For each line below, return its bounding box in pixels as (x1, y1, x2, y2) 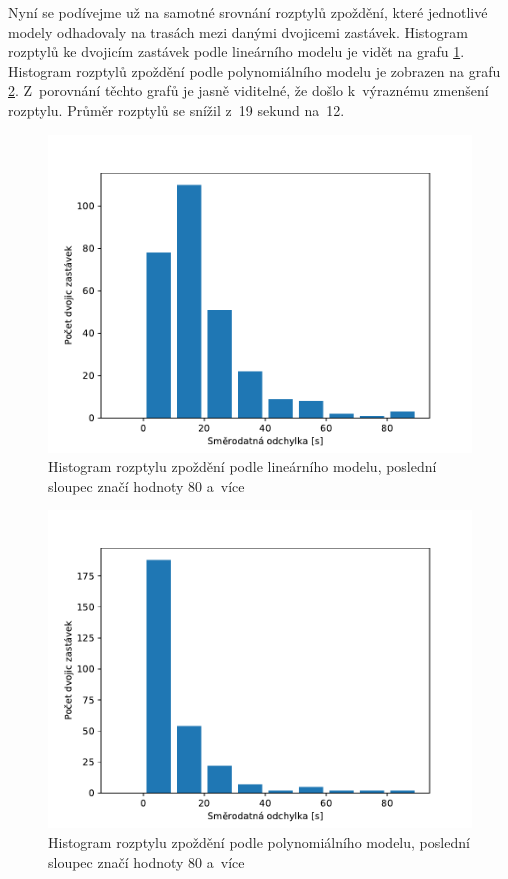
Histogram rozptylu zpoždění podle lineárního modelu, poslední (48, 456, 437, 477)
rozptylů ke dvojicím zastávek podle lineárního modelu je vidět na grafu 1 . (8, 41, 465, 62)
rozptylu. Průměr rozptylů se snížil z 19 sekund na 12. (8, 99, 345, 120)
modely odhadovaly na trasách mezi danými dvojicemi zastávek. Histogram (8, 21, 468, 42)
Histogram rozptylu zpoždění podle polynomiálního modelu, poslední (48, 831, 470, 852)
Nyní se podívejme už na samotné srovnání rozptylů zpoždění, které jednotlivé (8, 2, 488, 22)
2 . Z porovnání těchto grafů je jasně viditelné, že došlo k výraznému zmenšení (8, 80, 489, 101)
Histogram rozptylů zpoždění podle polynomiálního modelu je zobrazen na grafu (8, 60, 501, 81)
